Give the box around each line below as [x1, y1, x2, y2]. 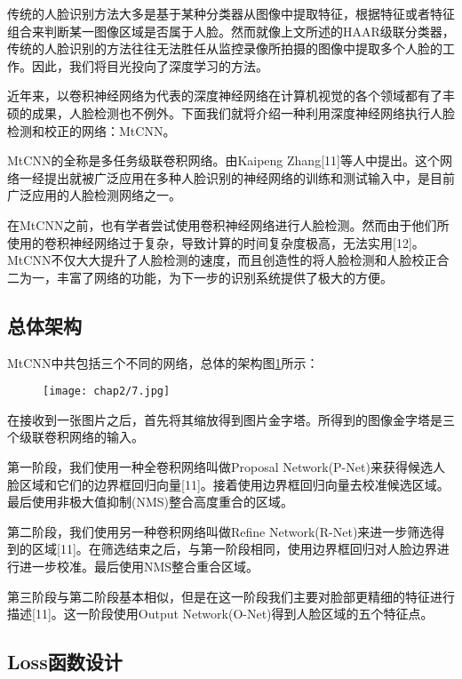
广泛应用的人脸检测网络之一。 [7, 186, 181, 204]
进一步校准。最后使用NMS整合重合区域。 [19, 556, 259, 575]
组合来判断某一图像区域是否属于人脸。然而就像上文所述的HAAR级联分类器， [7, 21, 455, 40]
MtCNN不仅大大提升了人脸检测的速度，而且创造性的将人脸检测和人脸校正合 [7, 251, 450, 269]
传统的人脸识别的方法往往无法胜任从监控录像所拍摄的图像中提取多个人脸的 [7, 39, 442, 58]
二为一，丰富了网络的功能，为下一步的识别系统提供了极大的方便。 [7, 268, 393, 286]
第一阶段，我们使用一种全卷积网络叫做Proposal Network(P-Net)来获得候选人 [7, 457, 445, 475]
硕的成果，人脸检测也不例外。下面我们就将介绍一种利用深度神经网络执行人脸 [7, 103, 455, 122]
